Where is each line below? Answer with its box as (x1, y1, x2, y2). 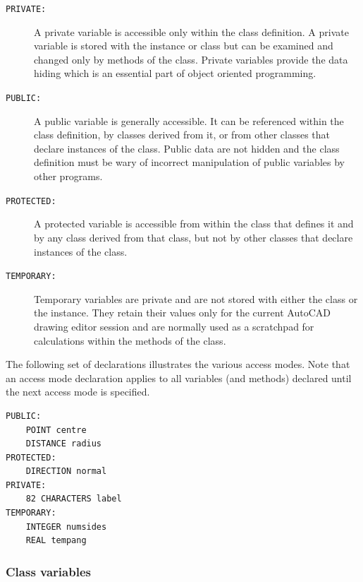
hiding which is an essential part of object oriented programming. (34, 66, 316, 81)
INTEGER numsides (25, 521, 107, 532)
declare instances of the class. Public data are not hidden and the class (34, 141, 340, 155)
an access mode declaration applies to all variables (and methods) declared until (6, 370, 352, 385)
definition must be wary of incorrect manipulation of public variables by (34, 155, 345, 170)
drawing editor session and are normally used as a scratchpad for (34, 319, 314, 333)
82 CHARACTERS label (25, 494, 122, 504)
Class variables (6, 562, 91, 580)
